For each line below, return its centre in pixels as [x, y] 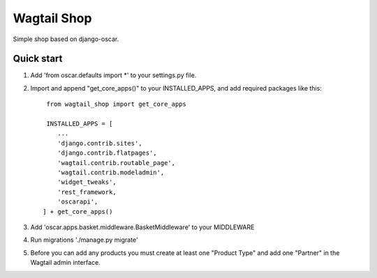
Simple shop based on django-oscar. [66, 39]
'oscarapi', [77, 202]
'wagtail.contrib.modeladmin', [111, 172]
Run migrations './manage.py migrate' [84, 240]
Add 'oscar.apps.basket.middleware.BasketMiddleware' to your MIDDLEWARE [142, 227]
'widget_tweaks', [87, 182]
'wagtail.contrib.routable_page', [116, 163]
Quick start [38, 59]
